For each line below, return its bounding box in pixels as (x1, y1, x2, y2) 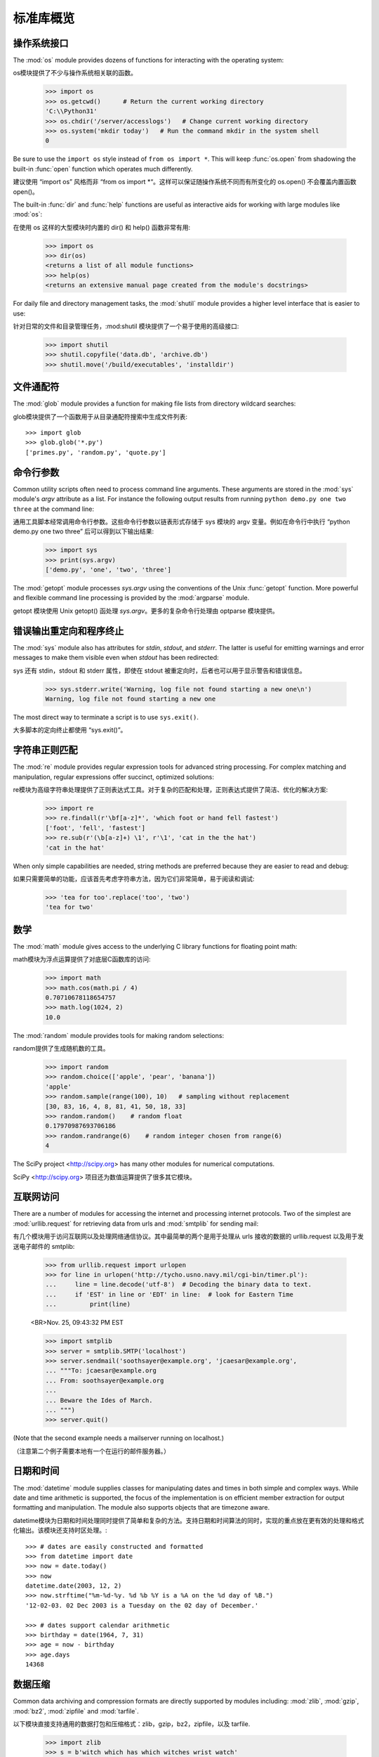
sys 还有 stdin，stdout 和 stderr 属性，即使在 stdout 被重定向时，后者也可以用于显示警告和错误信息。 (13, 666, 306, 675)
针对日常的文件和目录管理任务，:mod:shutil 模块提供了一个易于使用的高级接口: (13, 322, 239, 330)
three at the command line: (13, 505, 95, 513)
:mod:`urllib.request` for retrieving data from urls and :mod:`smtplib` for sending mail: (13, 1219, 259, 1228)
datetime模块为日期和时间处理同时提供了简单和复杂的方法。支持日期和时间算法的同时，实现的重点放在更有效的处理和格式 (13, 1516, 364, 1524)
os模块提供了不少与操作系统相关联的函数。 (13, 69, 137, 77)
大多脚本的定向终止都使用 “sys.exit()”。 (13, 726, 127, 734)
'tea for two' (45, 903, 94, 912)
